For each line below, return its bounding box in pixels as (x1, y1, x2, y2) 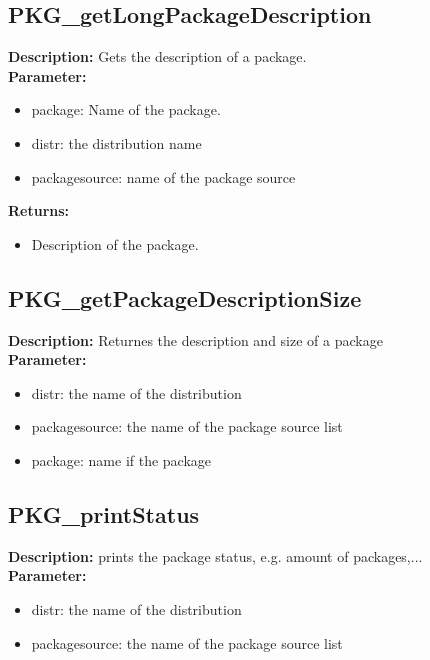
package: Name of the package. (31, 99, 221, 120)
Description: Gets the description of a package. (8, 46, 307, 67)
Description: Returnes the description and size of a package (8, 329, 383, 350)
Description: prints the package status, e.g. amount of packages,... (8, 545, 423, 566)
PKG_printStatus (8, 498, 200, 529)
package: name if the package (31, 449, 212, 470)
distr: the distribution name (31, 132, 202, 153)
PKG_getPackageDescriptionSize (8, 282, 362, 313)
